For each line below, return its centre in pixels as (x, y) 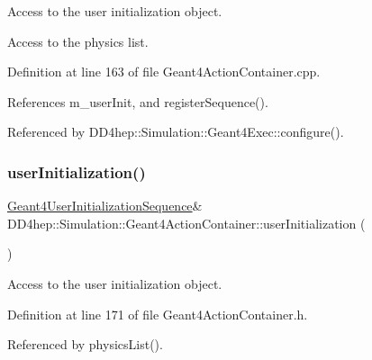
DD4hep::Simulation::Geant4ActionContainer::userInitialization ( (186, 223)
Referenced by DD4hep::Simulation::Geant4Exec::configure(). (176, 132)
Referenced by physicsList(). (85, 344)
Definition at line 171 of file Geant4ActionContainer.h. (158, 314)
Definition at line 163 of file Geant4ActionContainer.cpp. (164, 72)
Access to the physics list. (78, 41)
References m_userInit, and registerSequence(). (138, 101)
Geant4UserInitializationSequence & (105, 206)
